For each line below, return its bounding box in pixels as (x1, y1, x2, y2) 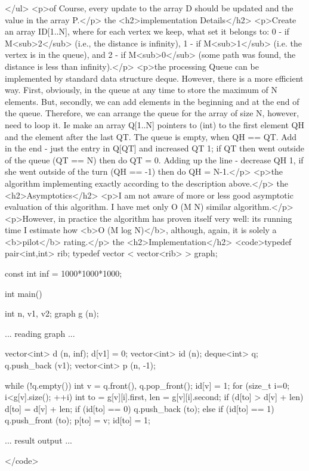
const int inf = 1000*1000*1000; (5, 267, 122, 280)
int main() (5, 287, 42, 299)
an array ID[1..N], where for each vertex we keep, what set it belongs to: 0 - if (5, 25, 289, 38)
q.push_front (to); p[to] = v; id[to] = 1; (5, 414, 151, 426)
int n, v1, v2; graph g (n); (5, 307, 99, 320)
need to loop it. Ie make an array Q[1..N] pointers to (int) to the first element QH (5, 118, 304, 131)
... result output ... (5, 434, 72, 446)
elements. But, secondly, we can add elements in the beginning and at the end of (5, 95, 299, 107)
